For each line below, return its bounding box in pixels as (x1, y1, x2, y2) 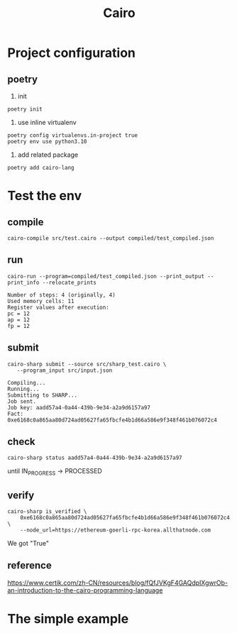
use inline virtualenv (17, 119, 77, 126)
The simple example (7, 611, 129, 627)
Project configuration (7, 45, 136, 61)
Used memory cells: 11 (7, 297, 75, 304)
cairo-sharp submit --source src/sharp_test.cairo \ (7, 360, 167, 368)
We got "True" (7, 539, 50, 548)
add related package (17, 150, 79, 159)
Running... (7, 385, 40, 392)
